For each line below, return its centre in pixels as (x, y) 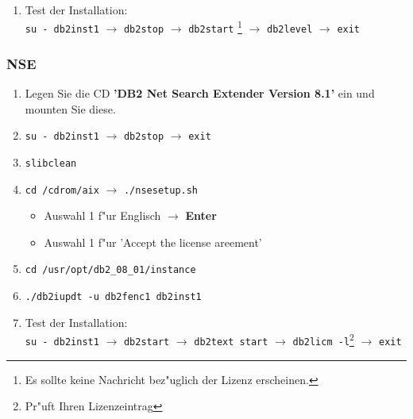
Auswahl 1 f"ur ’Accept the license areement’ (153, 242)
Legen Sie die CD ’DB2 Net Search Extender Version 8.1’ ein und (200, 93)
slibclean (51, 163)
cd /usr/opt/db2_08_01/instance (110, 270)
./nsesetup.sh (161, 190)
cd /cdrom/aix (62, 190)
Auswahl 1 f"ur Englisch (102, 215)
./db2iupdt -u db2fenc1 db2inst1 (113, 297)
